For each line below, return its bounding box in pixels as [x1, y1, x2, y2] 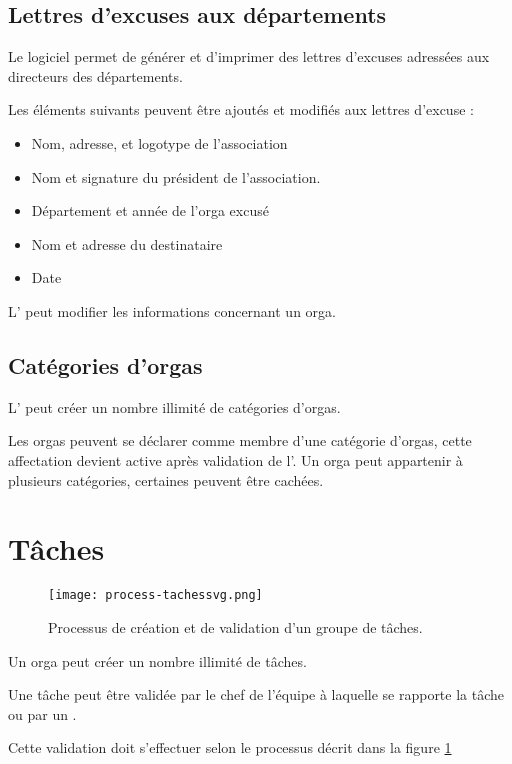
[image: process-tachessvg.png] [48, 588, 263, 603]
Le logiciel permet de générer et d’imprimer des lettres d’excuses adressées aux [8, 46, 490, 67]
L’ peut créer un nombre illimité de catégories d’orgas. [8, 396, 341, 417]
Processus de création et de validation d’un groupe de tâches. [48, 616, 423, 637]
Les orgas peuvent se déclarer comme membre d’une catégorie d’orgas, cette [8, 430, 472, 451]
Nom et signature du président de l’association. [31, 166, 321, 187]
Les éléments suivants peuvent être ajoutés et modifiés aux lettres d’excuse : [8, 99, 474, 120]
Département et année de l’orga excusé [31, 200, 269, 221]
